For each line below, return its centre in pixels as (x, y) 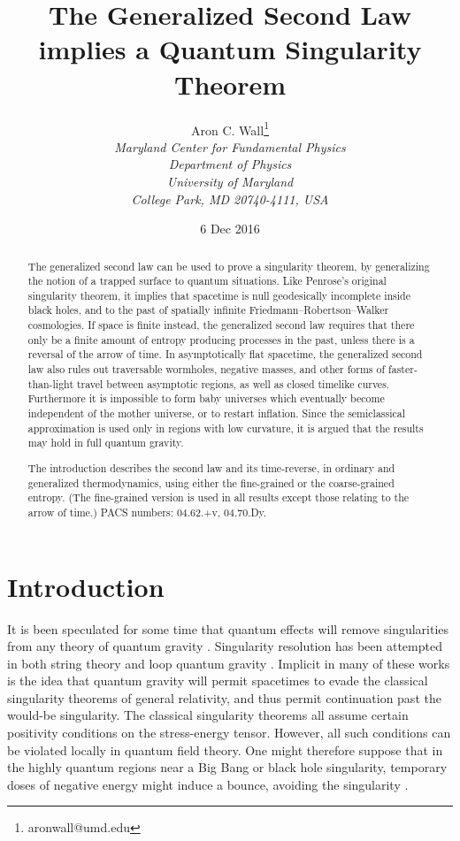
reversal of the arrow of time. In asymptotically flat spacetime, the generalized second (225, 354)
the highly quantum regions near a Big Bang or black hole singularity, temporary (227, 767)
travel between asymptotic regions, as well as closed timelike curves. (233, 383)
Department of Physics (230, 164)
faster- (403, 369)
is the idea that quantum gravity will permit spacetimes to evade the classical (218, 680)
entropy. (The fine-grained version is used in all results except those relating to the (218, 497)
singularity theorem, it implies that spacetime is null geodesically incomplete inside (219, 295)
